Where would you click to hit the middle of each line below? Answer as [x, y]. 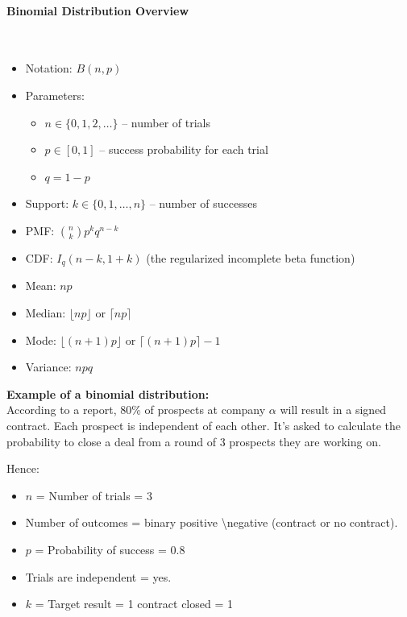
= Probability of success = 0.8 [110, 549]
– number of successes [203, 203]
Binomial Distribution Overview [98, 10]
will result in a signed [333, 410]
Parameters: [55, 95]
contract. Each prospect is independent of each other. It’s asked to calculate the [204, 425]
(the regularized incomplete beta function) [251, 257]
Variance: [48, 367]
